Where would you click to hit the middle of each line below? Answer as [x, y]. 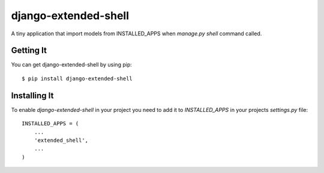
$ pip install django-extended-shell [77, 78]
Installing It [32, 95]
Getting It [29, 51]
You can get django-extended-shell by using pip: [71, 65]
